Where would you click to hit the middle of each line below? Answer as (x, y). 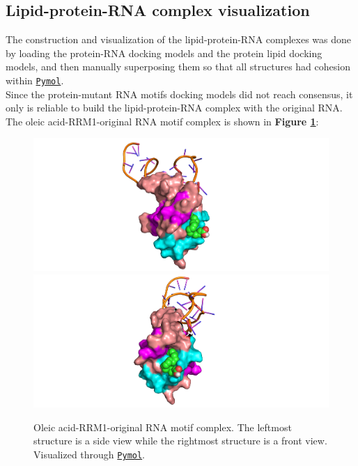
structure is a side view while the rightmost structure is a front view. (180, 441)
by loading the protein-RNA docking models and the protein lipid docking (164, 53)
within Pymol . (35, 80)
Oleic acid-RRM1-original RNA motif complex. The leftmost (163, 427)
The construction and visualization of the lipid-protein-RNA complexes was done (179, 39)
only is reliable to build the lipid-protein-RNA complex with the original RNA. (174, 108)
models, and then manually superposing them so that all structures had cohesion (178, 67)
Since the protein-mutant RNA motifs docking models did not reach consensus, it (179, 94)
